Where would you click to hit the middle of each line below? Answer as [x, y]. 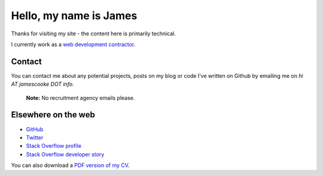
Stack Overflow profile [54, 146]
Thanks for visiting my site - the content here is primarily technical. [94, 34]
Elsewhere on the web [53, 115]
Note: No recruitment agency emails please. [80, 98]
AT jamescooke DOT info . [42, 84]
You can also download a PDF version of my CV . [70, 165]
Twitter [35, 137]
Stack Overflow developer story [65, 154]
